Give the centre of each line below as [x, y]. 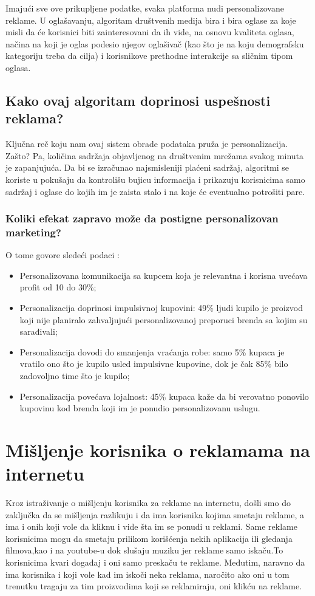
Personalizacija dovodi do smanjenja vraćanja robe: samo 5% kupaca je [152, 351]
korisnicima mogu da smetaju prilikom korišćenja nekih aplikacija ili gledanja [149, 538]
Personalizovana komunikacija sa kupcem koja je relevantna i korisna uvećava [164, 275]
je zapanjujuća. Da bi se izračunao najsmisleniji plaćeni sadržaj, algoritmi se [147, 167]
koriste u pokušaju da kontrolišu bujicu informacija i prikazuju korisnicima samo [155, 179]
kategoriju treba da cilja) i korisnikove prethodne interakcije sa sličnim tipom [149, 56]
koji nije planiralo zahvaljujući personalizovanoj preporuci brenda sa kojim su [164, 319]
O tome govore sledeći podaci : [63, 255]
